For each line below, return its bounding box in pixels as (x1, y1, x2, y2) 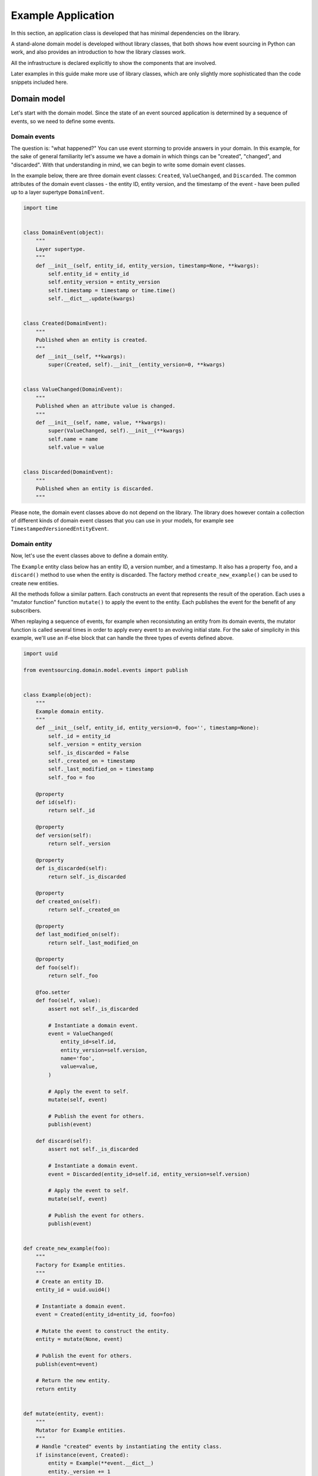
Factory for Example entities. (35, 1261, 126, 1268)
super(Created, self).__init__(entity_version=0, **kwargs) (48, 361, 226, 368)
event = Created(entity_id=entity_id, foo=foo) (35, 1311, 176, 1318)
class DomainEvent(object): (23, 229, 104, 236)
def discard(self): (35, 1138, 92, 1144)
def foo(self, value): (35, 997, 101, 1004)
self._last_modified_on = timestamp (48, 766, 154, 773)
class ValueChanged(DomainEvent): (23, 386, 123, 393)
